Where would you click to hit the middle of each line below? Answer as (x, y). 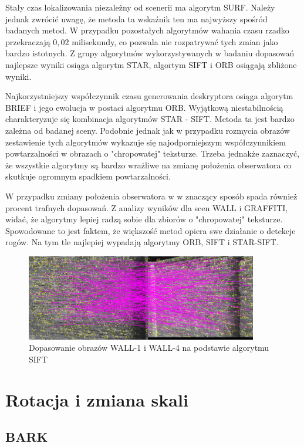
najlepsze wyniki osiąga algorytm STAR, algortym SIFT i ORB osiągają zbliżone (151, 64)
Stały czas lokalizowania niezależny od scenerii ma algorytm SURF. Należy (140, 7)
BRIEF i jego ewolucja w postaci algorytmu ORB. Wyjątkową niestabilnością (144, 107)
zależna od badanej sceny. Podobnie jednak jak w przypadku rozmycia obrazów (148, 130)
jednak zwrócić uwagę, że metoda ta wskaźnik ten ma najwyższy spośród (136, 18)
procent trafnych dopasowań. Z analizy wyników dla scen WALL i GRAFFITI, (147, 207)
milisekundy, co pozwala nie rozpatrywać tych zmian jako (175, 41)
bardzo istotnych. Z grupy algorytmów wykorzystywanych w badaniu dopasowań (150, 53)
